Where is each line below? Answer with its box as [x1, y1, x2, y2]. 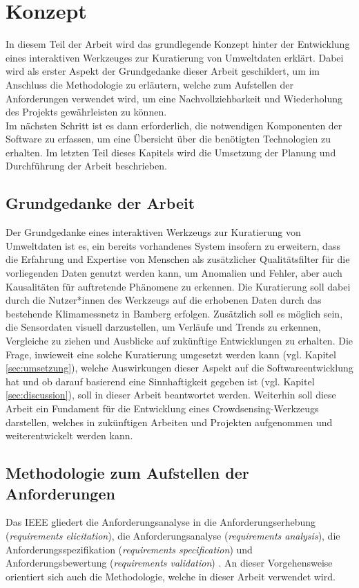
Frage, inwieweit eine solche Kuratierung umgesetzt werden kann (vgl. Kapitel [6, 347, 336, 361]
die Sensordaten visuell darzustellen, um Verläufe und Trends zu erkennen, [6, 320, 321, 334]
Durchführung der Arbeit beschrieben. [6, 158, 167, 173]
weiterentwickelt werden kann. [6, 428, 133, 443]
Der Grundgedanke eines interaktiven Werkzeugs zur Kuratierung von [6, 225, 301, 239]
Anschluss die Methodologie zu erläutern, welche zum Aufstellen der [6, 77, 293, 91]
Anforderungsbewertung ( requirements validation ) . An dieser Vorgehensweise [6, 555, 333, 570]
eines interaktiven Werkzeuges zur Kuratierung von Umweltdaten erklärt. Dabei [6, 50, 344, 64]
